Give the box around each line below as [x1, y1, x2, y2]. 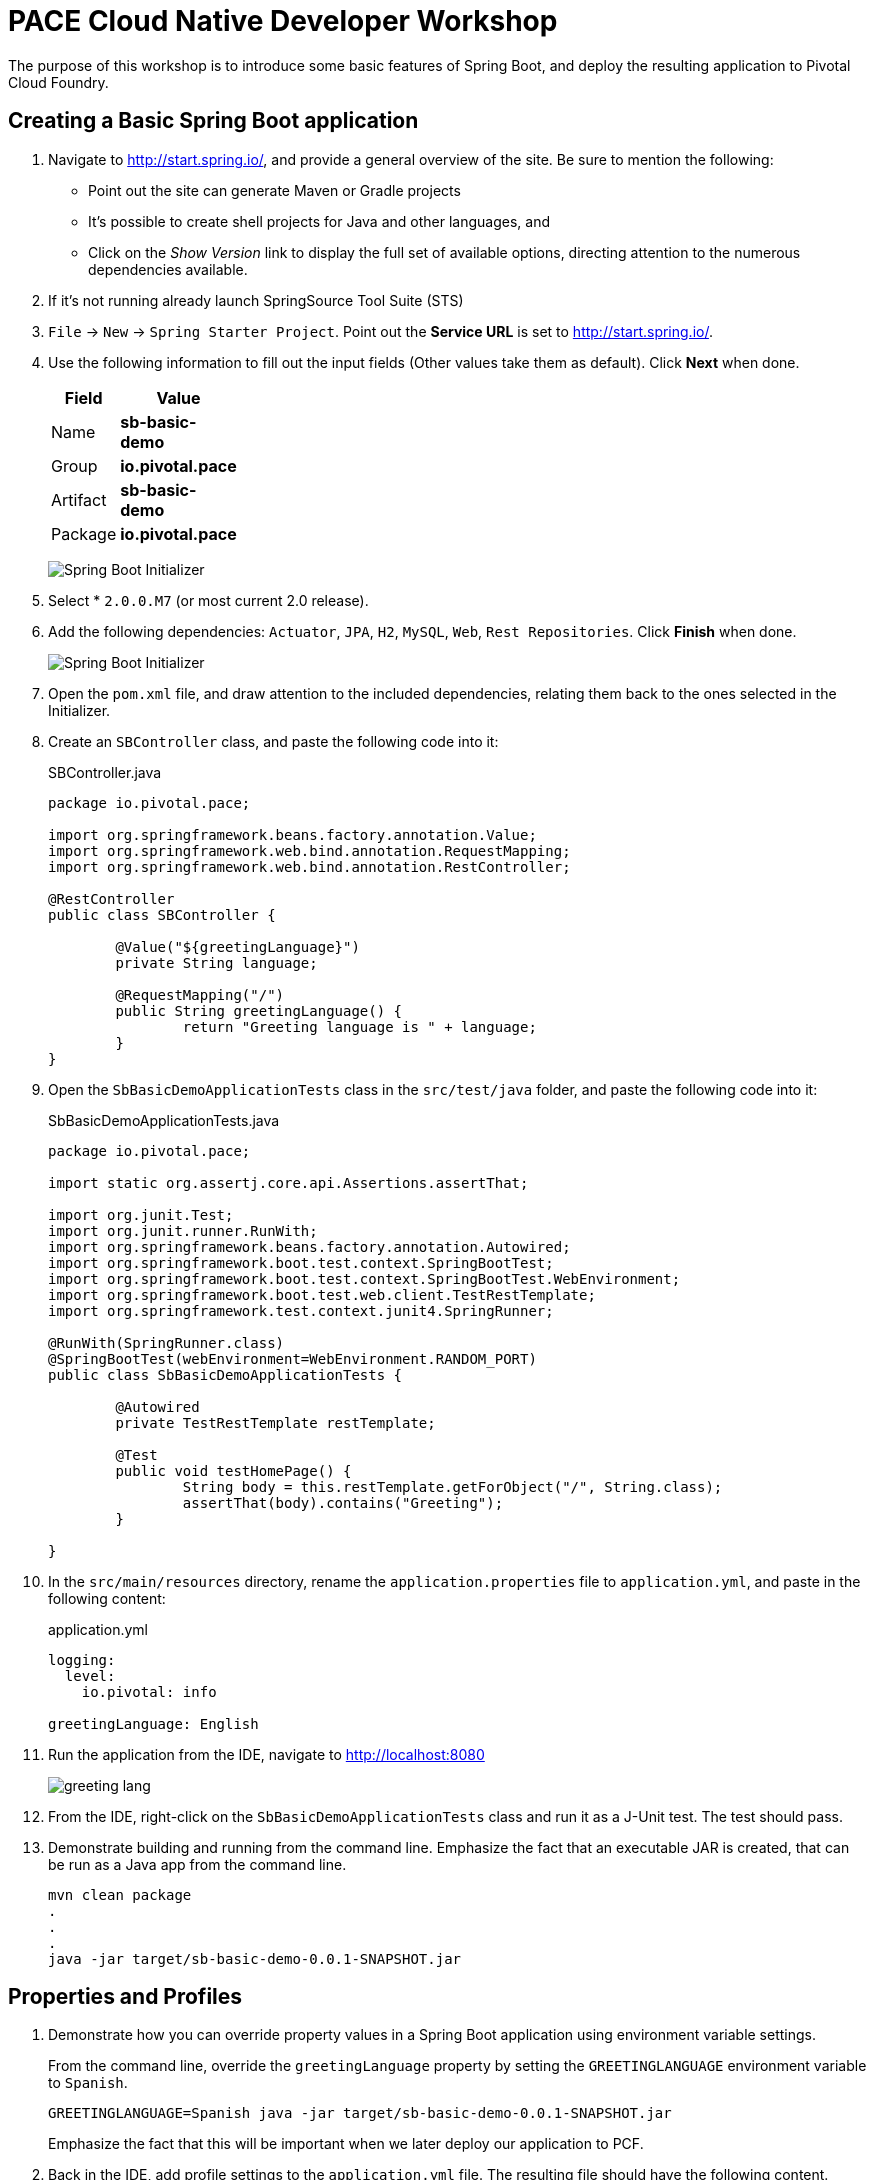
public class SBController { [48, 906, 276, 923]
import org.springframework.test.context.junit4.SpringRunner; [48, 1302, 554, 1319]
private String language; [115, 954, 318, 971]
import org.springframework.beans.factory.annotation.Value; [48, 826, 537, 843]
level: [64, 1667, 116, 1684]
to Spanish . [48, 2074, 128, 2092]
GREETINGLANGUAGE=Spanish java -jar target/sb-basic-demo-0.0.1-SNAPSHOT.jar [48, 2105, 672, 2122]
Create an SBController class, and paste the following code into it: [48, 732, 499, 750]
